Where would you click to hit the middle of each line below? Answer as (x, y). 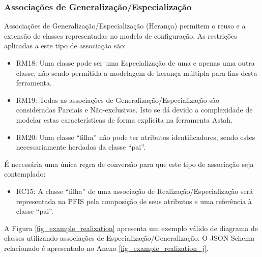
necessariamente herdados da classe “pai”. (81, 147)
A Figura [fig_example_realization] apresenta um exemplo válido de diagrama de (131, 228)
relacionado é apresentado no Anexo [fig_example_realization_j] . (106, 248)
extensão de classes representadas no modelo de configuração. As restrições (121, 35)
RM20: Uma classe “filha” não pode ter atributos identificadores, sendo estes (136, 137)
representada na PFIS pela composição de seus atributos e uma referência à (134, 201)
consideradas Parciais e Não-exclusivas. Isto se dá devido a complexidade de (134, 110)
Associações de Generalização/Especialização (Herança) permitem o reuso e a (125, 26)
